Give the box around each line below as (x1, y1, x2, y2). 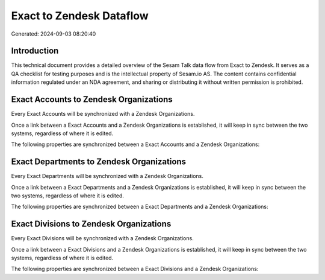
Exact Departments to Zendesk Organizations (11, 157, 187, 167)
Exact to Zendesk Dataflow (11, 9, 149, 22)
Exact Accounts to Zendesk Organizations (11, 94, 173, 105)
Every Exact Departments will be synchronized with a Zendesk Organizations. (11, 173, 204, 180)
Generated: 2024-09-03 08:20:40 (11, 30, 96, 37)
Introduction (11, 46, 59, 56)
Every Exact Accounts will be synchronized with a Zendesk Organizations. (11, 110, 195, 118)
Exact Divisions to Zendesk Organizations (11, 219, 172, 229)
